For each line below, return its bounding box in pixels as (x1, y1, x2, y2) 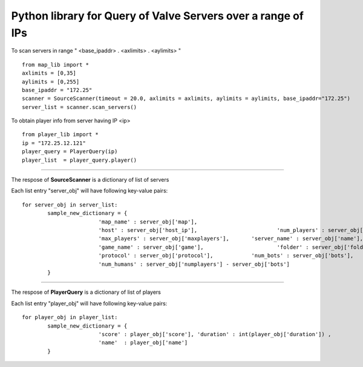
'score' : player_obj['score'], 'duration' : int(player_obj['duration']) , (98, 331, 332, 337)
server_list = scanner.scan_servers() (22, 104, 137, 110)
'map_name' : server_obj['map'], (98, 218, 198, 225)
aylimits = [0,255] (22, 78, 80, 85)
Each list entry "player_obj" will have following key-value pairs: (11, 300, 168, 307)
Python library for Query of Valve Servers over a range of (11, 9, 304, 22)
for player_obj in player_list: (22, 314, 118, 321)
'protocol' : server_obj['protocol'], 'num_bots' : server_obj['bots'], (98, 252, 354, 259)
